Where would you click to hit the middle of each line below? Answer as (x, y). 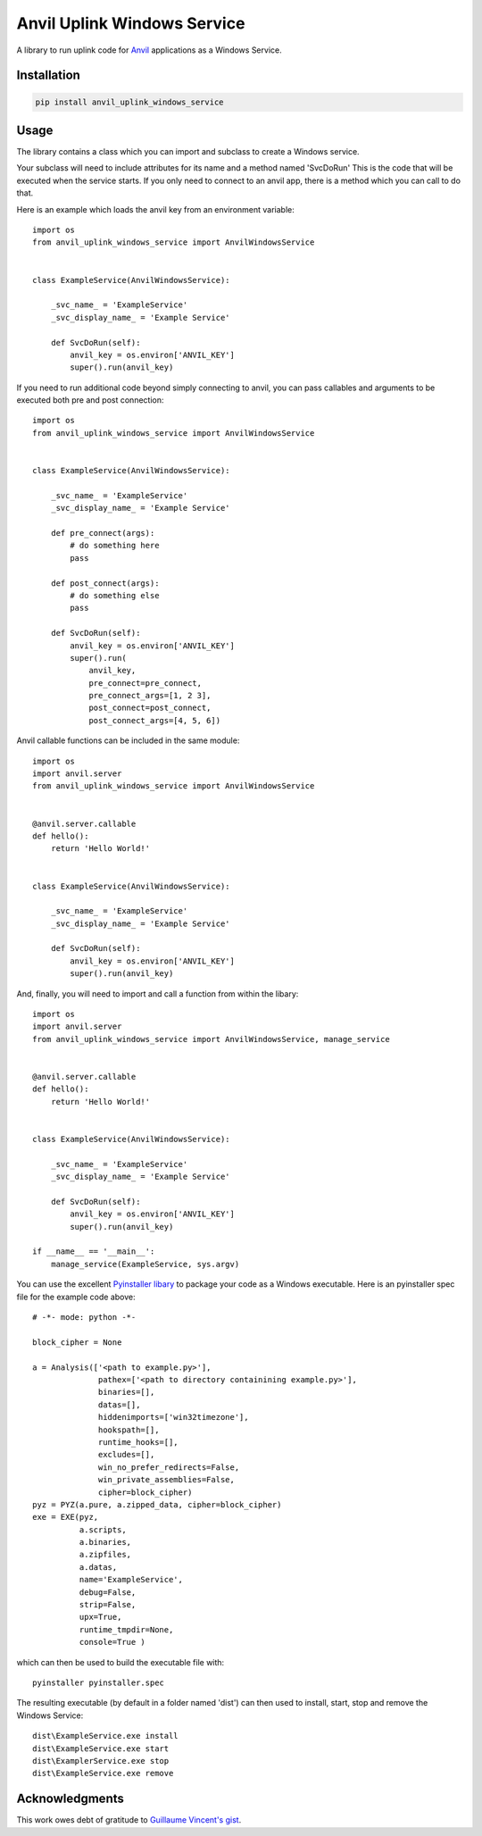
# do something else (115, 595)
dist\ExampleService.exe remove (103, 1773)
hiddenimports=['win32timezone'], (174, 1417)
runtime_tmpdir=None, (126, 1629)
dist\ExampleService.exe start (101, 1748)
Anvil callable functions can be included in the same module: (128, 740)
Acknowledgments (71, 1799)
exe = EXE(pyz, (66, 1517)
